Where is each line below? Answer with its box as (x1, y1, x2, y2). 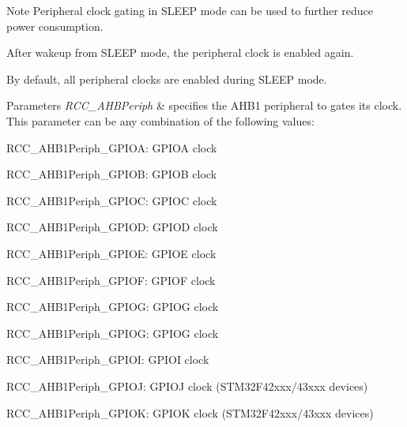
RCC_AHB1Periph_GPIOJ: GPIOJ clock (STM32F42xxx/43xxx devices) (6, 377, 368, 394)
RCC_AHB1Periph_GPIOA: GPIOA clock (6, 139, 217, 155)
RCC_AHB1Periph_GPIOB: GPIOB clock (6, 166, 217, 182)
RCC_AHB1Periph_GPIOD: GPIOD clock (6, 219, 218, 235)
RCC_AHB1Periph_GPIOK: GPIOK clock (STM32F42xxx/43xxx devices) (6, 404, 374, 421)
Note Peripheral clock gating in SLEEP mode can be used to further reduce (6, 2, 374, 18)
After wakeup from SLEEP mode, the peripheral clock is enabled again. (6, 44, 354, 61)
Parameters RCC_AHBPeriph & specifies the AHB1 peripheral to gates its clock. (6, 97, 402, 114)
